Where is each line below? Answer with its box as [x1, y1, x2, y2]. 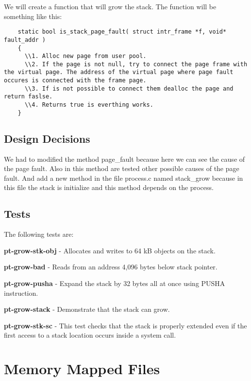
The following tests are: [4, 229, 74, 239]
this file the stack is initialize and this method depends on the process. [4, 182, 214, 192]
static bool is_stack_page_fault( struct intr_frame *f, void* [17, 28, 227, 36]
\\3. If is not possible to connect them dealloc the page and [24, 85, 234, 92]
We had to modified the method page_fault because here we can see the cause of [4, 153, 245, 164]
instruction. [4, 287, 38, 298]
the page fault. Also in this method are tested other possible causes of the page [4, 163, 239, 173]
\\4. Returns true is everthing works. [24, 101, 153, 109]
